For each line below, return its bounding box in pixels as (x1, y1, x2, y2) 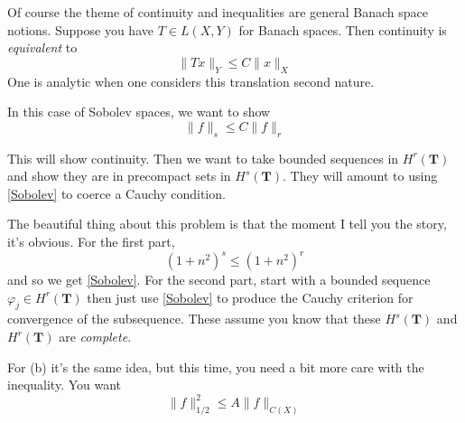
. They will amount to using (282, 166, 438, 185)
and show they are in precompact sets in (7, 166, 231, 185)
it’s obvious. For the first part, (7, 231, 175, 250)
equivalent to (7, 38, 78, 57)
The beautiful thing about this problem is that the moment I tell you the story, (7, 214, 447, 233)
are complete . (59, 327, 132, 346)
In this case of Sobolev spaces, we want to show (7, 102, 271, 121)
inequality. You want (7, 375, 122, 394)
